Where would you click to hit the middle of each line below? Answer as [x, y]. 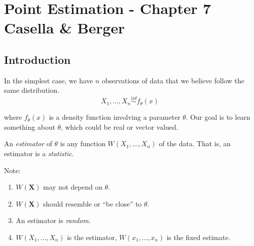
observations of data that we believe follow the [173, 80]
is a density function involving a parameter [114, 117]
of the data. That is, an [195, 143]
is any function [83, 143]
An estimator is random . [53, 220]
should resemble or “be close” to [92, 203]
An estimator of [28, 143]
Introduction [37, 59]
